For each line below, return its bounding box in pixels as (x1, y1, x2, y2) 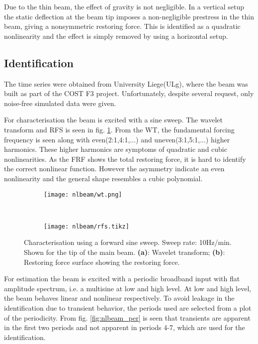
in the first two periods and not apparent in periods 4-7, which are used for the (4, 322, 245, 333)
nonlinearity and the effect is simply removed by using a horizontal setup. (4, 30, 228, 41)
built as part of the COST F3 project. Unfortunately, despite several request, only (4, 88, 254, 99)
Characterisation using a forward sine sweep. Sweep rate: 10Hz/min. (24, 237, 232, 247)
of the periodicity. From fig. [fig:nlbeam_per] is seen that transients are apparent (4, 312, 251, 323)
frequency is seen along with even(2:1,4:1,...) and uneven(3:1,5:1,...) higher (4, 134, 230, 144)
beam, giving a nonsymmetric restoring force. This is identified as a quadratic (4, 21, 241, 31)
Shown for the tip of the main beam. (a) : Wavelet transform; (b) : (24, 247, 225, 257)
